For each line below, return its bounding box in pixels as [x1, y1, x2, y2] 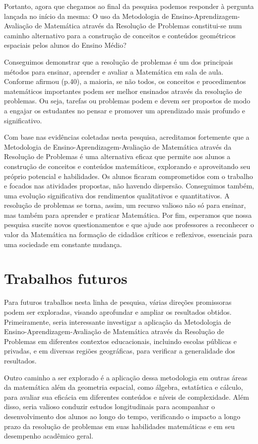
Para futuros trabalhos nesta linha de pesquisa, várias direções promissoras [4, 297, 232, 307]
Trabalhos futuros [4, 268, 128, 288]
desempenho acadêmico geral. [4, 431, 94, 441]
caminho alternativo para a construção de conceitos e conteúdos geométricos [4, 30, 236, 40]
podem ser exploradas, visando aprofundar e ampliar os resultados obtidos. [4, 306, 232, 317]
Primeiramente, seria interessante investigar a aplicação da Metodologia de [4, 316, 231, 327]
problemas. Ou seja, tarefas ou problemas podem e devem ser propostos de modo [4, 95, 251, 106]
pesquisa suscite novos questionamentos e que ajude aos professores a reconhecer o [4, 219, 254, 230]
